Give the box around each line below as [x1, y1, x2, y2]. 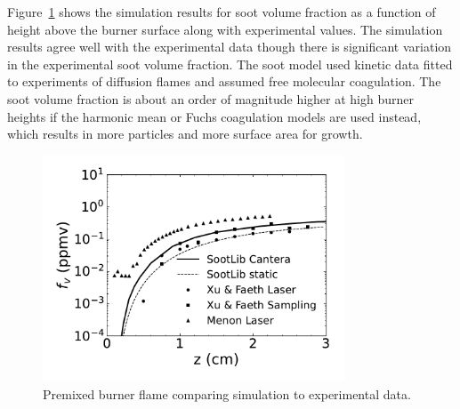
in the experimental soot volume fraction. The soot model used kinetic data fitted [7, 54, 453, 73]
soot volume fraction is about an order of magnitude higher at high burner [7, 89, 415, 108]
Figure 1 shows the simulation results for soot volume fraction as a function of [7, 3, 436, 20]
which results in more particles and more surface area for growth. [7, 124, 363, 143]
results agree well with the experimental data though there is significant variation [7, 37, 452, 56]
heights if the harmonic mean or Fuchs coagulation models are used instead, [7, 107, 422, 125]
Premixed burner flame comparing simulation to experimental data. [43, 384, 411, 403]
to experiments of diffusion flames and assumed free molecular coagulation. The [7, 72, 441, 91]
